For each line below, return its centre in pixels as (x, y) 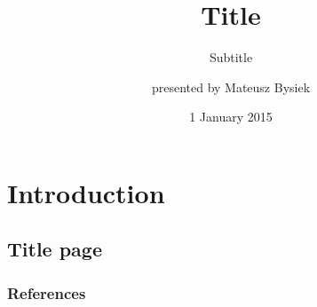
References (47, 292)
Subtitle (231, 57)
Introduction (86, 192)
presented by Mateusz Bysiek (231, 87)
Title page (55, 249)
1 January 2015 (231, 117)
